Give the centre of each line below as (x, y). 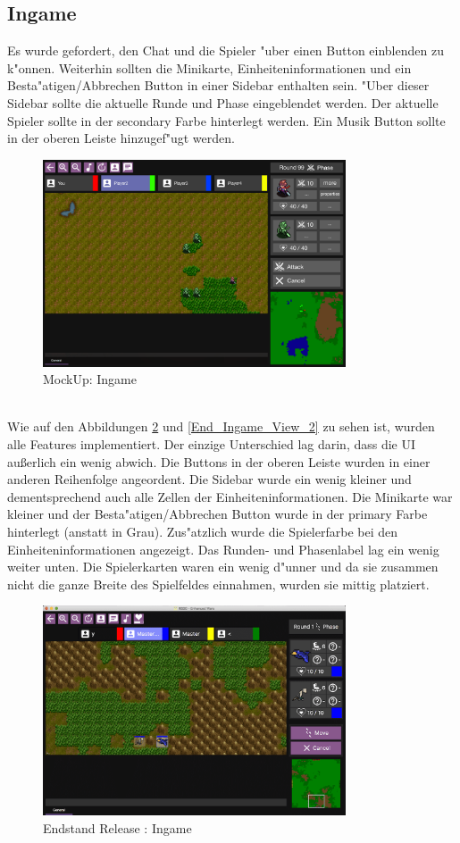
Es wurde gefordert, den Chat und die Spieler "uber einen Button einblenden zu (226, 50)
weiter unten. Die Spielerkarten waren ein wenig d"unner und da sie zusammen (223, 567)
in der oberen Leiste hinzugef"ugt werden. (121, 138)
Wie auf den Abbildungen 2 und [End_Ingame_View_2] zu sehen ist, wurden (221, 426)
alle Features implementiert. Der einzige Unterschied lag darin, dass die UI (212, 444)
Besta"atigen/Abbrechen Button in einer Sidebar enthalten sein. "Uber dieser (218, 85)
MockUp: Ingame (90, 379)
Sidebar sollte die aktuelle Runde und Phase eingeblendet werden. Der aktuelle (223, 102)
